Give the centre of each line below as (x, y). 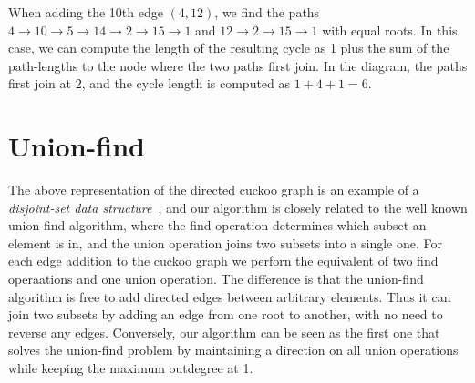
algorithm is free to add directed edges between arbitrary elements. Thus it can (230, 296)
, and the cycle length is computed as (186, 83)
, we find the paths (267, 12)
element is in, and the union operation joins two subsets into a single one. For (225, 242)
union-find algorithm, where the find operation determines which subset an (217, 225)
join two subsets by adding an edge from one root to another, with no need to (226, 314)
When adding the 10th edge (86, 12)
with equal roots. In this (390, 30)
